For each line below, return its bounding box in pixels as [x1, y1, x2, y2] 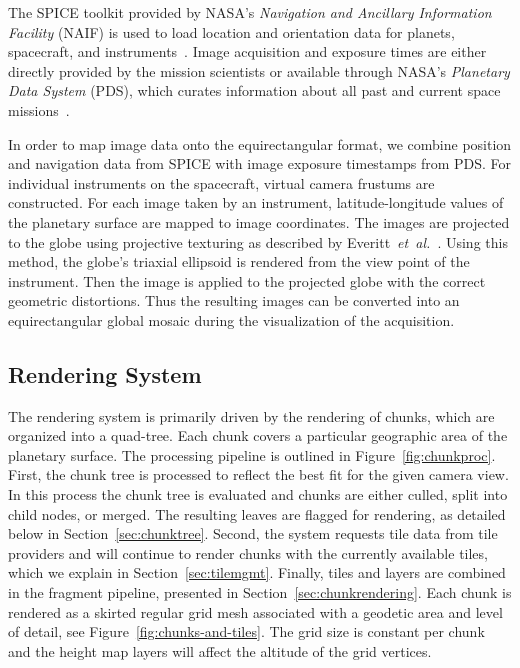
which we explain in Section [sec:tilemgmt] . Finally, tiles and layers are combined [8, 562, 506, 583]
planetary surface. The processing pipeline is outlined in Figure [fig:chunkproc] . [8, 444, 496, 465]
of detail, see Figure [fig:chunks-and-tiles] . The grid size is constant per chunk [8, 621, 485, 642]
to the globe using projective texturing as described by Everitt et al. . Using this [8, 231, 508, 252]
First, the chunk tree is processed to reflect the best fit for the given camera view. [8, 464, 509, 485]
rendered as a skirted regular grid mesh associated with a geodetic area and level [8, 601, 503, 622]
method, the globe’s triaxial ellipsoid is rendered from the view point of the [8, 251, 470, 272]
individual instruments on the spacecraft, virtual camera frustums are [8, 172, 435, 193]
